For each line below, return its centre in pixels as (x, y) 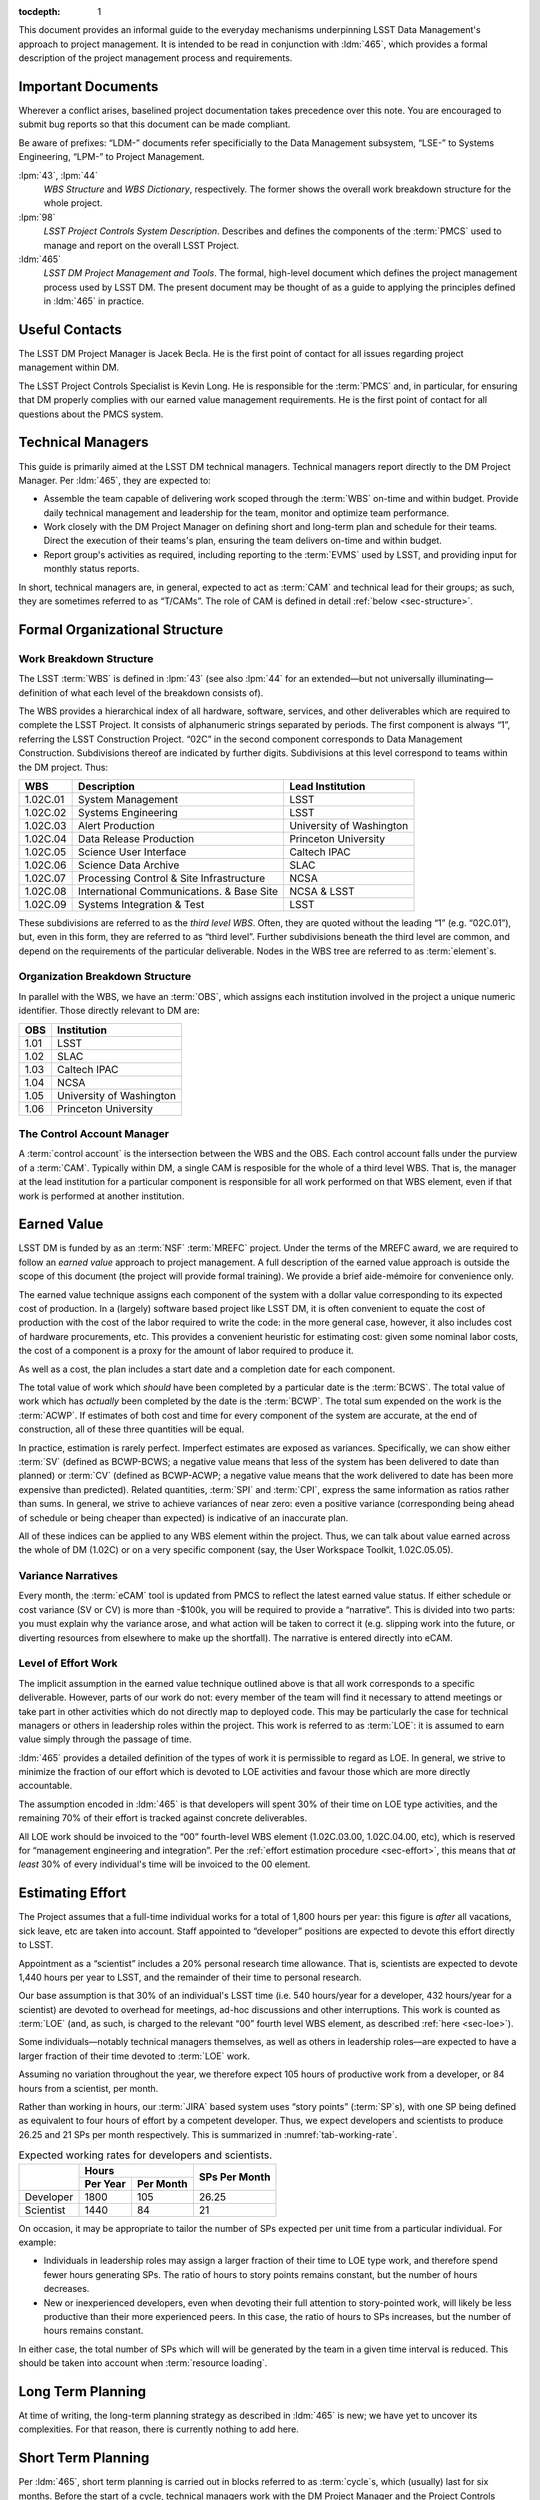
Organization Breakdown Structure (105, 977)
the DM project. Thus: (63, 767)
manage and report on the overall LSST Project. (141, 245)
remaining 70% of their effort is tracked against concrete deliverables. (163, 1818)
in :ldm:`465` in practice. (94, 301)
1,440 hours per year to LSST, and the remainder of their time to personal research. (190, 1977)
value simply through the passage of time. (105, 1739)
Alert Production (116, 825)
